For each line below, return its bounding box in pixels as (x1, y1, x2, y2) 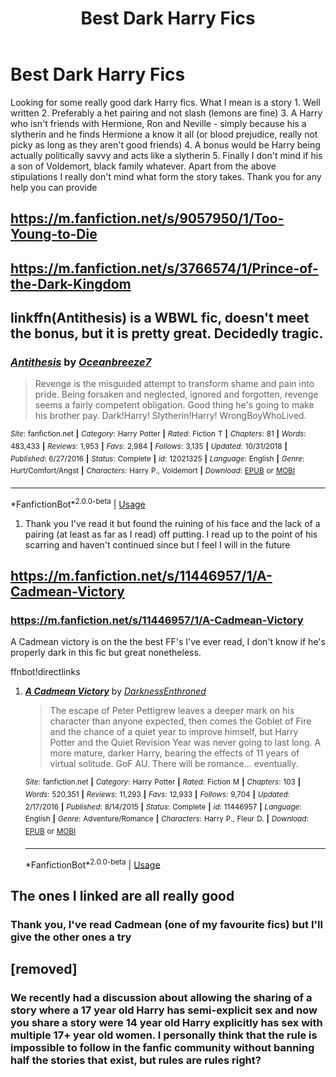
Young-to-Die (10, 226, 98, 243)
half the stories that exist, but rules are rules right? (10, 1053, 262, 1067)
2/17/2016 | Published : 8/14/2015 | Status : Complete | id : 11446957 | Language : (24, 802, 302, 812)
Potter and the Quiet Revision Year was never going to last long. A (49, 737, 322, 749)
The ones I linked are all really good (10, 887, 235, 904)
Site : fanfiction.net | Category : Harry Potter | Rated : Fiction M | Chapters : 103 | (24, 777, 302, 787)
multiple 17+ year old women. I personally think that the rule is (10, 1028, 318, 1042)
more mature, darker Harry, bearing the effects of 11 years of (49, 747, 300, 759)
